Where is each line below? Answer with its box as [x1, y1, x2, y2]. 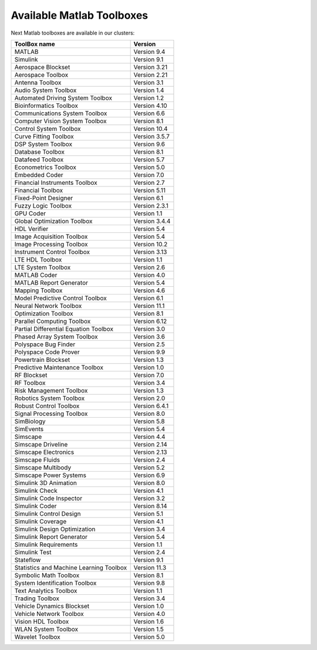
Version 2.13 [133, 448, 167, 456]
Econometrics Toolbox [14, 163, 76, 171]
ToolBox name [14, 40, 55, 48]
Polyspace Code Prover [14, 348, 80, 356]
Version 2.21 [133, 70, 168, 79]
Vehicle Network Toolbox [14, 610, 85, 618]
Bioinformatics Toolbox [14, 101, 79, 110]
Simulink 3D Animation [14, 479, 77, 487]
